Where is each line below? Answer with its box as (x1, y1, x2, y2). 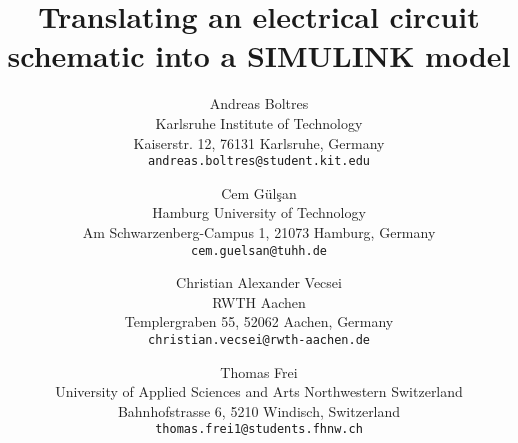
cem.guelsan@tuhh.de (190, 243, 328, 258)
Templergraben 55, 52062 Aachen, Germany (124, 311, 394, 332)
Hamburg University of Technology (152, 202, 366, 223)
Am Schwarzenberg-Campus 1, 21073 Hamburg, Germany (82, 221, 436, 242)
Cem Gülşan (221, 182, 297, 203)
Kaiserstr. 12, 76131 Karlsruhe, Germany (133, 132, 385, 153)
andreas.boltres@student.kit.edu (148, 154, 370, 169)
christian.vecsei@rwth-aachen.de (148, 332, 370, 347)
